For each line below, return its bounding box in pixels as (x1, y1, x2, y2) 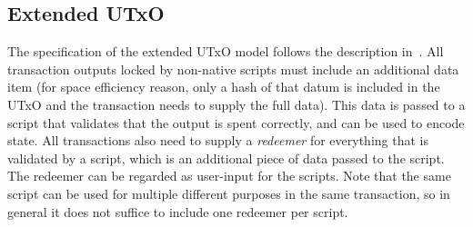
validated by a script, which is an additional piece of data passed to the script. (7, 148, 445, 167)
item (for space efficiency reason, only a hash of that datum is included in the (7, 77, 440, 96)
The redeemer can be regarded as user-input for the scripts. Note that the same (7, 166, 451, 185)
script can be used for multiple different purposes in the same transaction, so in (7, 183, 450, 202)
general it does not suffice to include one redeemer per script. (7, 202, 348, 221)
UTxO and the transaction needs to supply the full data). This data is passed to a (7, 94, 466, 113)
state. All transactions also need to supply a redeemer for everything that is (7, 131, 428, 150)
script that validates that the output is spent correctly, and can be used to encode (7, 113, 465, 132)
